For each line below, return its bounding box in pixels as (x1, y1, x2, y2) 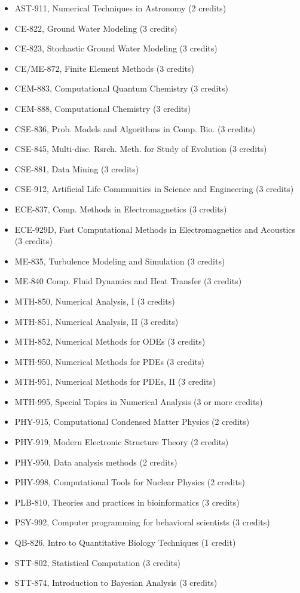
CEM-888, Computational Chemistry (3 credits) (14, 102, 191, 114)
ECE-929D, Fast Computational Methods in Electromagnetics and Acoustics (14, 223, 296, 235)
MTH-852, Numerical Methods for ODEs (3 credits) (14, 335, 206, 348)
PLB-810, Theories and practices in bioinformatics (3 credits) (14, 495, 240, 508)
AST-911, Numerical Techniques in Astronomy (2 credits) (14, 2, 226, 14)
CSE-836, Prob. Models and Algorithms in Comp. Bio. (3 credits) (14, 122, 256, 135)
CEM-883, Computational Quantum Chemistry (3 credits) (14, 82, 228, 95)
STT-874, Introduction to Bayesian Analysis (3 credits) (14, 576, 218, 589)
